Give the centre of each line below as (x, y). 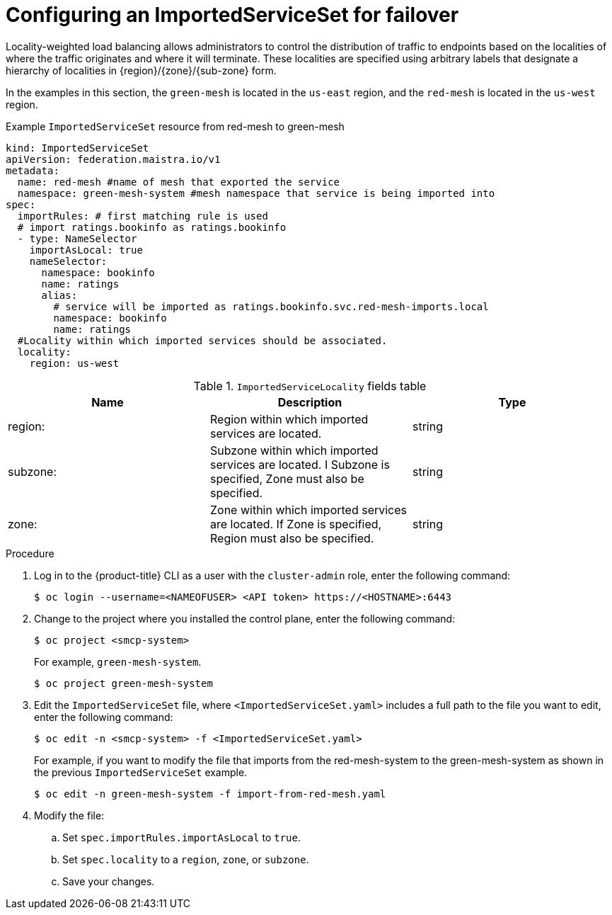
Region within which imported (289, 419)
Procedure (30, 553)
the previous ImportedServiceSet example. (141, 772)
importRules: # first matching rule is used (143, 216)
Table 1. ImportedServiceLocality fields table (310, 386)
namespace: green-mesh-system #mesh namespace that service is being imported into (256, 193)
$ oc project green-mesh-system (123, 683)
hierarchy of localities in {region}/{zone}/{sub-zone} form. (141, 70)
